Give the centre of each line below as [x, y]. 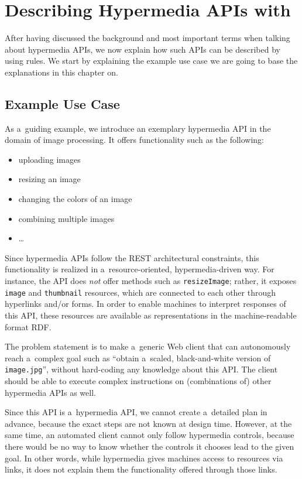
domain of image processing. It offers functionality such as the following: [135, 140]
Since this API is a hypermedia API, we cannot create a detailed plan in [136, 412]
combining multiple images [66, 218]
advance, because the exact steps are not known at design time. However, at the [148, 423]
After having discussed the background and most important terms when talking [147, 38]
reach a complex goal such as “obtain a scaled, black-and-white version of [138, 357]
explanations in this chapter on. [61, 72]
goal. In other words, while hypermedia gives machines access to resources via [144, 458]
